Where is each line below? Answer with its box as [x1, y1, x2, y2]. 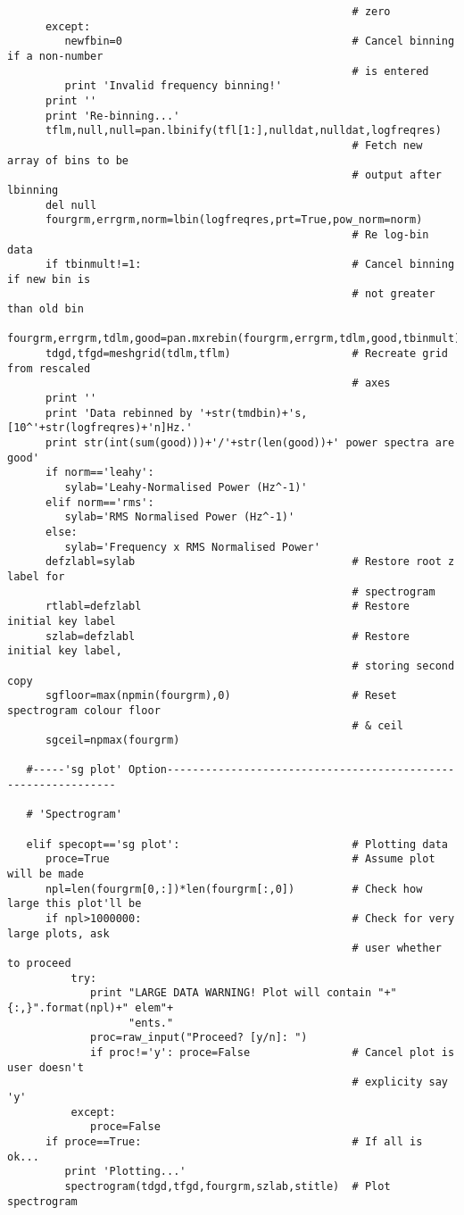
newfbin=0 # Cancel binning [64, 35, 455, 48]
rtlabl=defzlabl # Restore [45, 600, 410, 613]
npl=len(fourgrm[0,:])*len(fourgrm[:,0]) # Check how [45, 882, 423, 895]
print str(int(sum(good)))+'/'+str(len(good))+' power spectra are [45, 437, 455, 450]
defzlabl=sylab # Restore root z [45, 555, 455, 569]
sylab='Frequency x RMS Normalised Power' [64, 540, 320, 553]
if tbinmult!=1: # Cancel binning [45, 258, 455, 271]
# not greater [352, 287, 435, 301]
